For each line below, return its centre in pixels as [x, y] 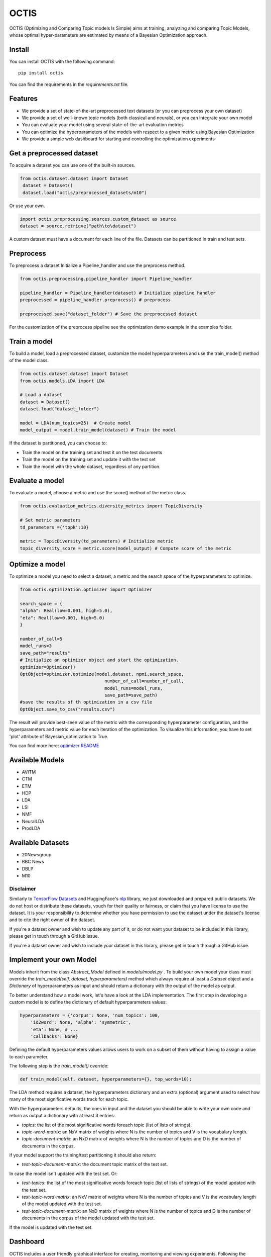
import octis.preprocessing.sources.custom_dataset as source [98, 219]
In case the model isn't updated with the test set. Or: [63, 1174]
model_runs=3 [36, 646]
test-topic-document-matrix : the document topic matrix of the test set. [95, 1164]
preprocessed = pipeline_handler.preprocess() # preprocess [95, 300]
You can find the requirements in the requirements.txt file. [69, 84]
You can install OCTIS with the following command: [62, 61]
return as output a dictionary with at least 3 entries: [62, 1116]
